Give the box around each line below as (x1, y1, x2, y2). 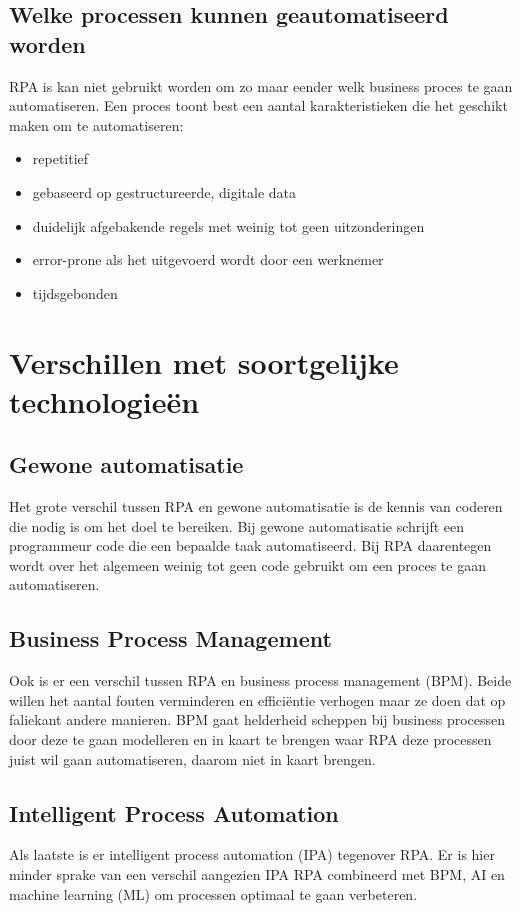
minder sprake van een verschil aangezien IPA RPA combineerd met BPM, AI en (9, 864, 505, 885)
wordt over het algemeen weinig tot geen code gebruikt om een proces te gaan (9, 554, 486, 575)
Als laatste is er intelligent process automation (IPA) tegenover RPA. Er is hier (9, 844, 495, 865)
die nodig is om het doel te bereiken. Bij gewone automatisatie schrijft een (9, 515, 465, 536)
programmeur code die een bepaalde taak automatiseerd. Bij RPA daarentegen (9, 535, 492, 556)
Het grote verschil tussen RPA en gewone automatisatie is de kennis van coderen (9, 496, 503, 517)
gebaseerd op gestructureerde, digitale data (32, 181, 296, 202)
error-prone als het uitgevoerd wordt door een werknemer (32, 249, 384, 270)
